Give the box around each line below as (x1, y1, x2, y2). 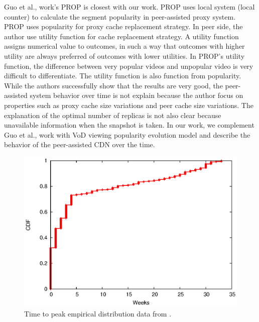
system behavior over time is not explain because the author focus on (30, 90, 243, 100)
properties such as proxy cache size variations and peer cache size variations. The (4, 99, 253, 110)
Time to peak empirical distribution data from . (24, 308, 172, 318)
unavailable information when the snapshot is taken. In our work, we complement (4, 120, 254, 130)
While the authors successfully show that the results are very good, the (4, 80, 223, 90)
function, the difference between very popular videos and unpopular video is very (4, 60, 253, 71)
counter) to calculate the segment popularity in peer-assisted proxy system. (4, 11, 236, 22)
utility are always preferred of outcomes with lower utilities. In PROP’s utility (4, 50, 245, 61)
